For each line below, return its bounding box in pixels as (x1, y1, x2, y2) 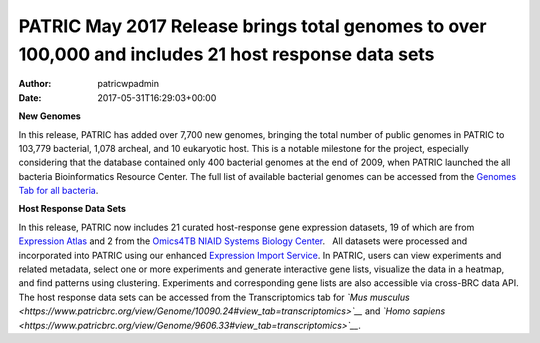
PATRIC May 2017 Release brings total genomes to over (18, 15, 487, 37)
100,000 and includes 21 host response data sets (18, 43, 435, 65)
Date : (18, 91, 42, 104)
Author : (18, 78, 52, 90)
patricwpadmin (97, 78, 160, 90)
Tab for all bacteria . (18, 185, 99, 197)
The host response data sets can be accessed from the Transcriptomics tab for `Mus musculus (18, 291, 410, 303)
